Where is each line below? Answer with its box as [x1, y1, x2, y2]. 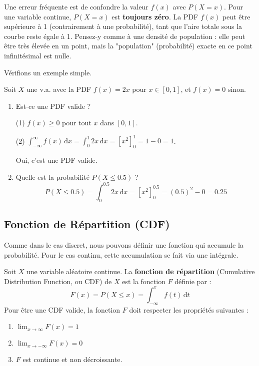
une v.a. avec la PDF [26, 84, 91, 94]
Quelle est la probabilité [15, 171, 89, 182]
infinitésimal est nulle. [4, 50, 71, 60]
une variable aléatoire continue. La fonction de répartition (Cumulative [26, 266, 255, 277]
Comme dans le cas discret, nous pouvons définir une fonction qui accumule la [4, 239, 243, 250]
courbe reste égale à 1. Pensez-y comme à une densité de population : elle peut [4, 30, 245, 41]
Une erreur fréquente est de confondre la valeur [4, 1, 148, 11]
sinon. [228, 84, 246, 94]
